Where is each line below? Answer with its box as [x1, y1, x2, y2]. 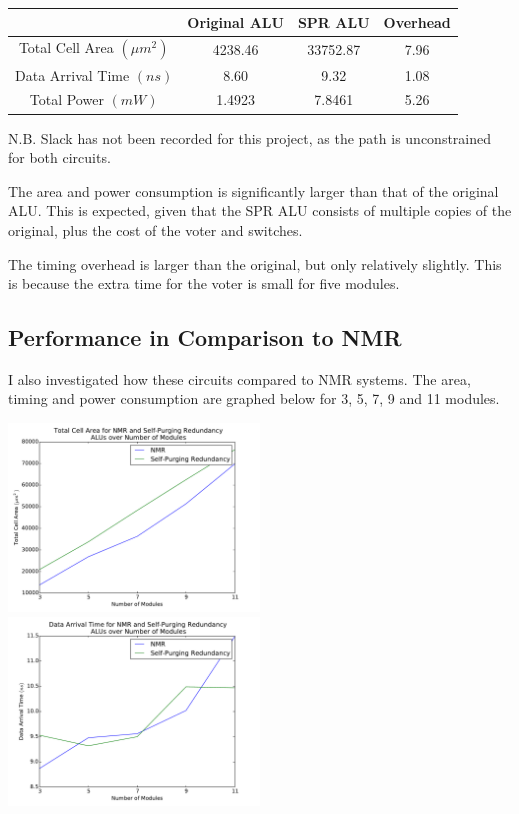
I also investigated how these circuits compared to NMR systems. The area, [8, 368, 471, 389]
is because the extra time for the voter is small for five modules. [8, 273, 400, 294]
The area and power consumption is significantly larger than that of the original [8, 180, 499, 201]
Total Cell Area [18, 37, 114, 58]
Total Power [29, 89, 104, 110]
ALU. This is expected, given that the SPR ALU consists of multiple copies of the [8, 200, 512, 221]
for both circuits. [8, 147, 111, 168]
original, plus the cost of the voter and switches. [8, 219, 303, 240]
